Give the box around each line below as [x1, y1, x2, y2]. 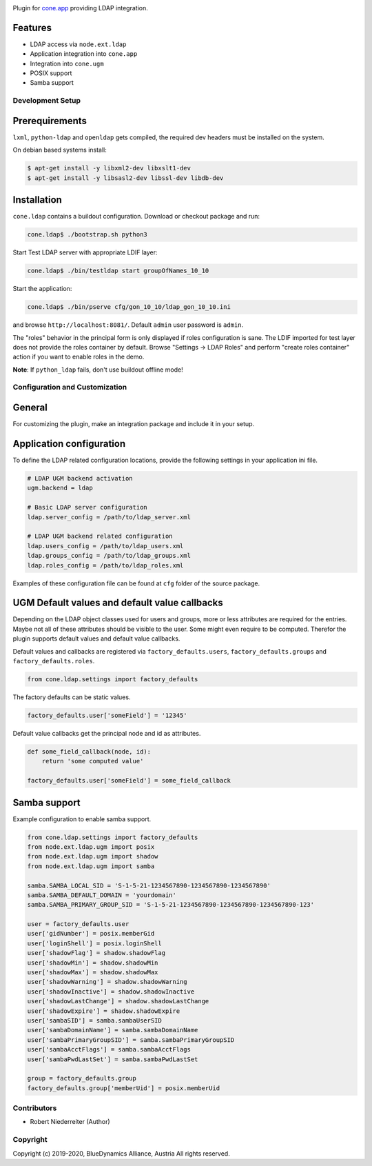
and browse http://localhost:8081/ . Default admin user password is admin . [12, 321, 244, 329]
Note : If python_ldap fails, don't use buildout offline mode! [12, 365, 183, 374]
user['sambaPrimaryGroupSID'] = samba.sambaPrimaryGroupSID [27, 1036, 235, 1044]
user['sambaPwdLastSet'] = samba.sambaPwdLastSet [27, 1055, 198, 1063]
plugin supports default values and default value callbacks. [12, 634, 180, 643]
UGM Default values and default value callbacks [12, 597, 223, 609]
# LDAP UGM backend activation [27, 474, 134, 483]
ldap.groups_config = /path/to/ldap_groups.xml [27, 552, 191, 560]
